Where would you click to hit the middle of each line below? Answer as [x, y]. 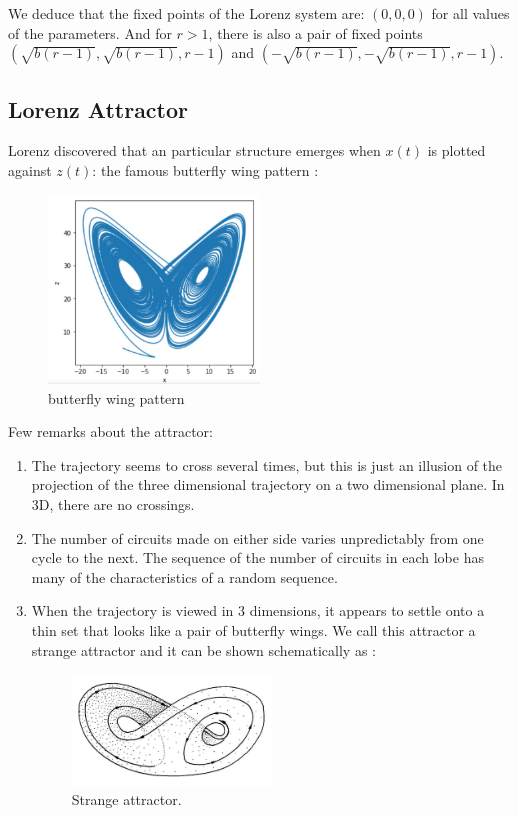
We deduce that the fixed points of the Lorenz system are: [186, 13]
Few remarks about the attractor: [110, 431]
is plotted [456, 150]
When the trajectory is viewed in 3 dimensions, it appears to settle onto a [258, 610]
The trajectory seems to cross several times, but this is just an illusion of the [267, 464]
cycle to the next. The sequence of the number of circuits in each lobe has [257, 557]
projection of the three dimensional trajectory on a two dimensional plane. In [268, 484]
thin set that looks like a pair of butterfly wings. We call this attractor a [253, 629]
